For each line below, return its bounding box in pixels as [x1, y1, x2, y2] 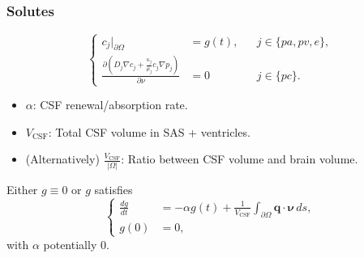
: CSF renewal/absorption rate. [32, 96, 188, 113]
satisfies [94, 180, 133, 197]
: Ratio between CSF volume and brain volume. [121, 150, 358, 167]
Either [6, 180, 38, 197]
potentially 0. [43, 235, 109, 252]
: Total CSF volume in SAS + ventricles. [48, 123, 251, 140]
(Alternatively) [25, 150, 100, 167]
